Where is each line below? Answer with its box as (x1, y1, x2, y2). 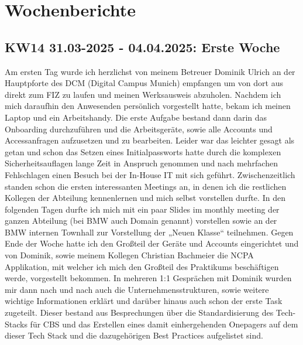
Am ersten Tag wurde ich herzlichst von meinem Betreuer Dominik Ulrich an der (5, 65, 295, 77)
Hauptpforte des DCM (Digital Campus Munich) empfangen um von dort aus (5, 77, 283, 89)
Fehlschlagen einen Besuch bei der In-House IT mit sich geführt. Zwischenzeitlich (5, 168, 295, 180)
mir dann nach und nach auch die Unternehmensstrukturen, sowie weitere (5, 283, 269, 295)
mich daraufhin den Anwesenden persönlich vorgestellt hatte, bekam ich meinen (5, 100, 291, 112)
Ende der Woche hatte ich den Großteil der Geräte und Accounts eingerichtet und (5, 237, 299, 250)
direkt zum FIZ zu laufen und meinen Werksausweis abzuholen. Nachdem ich (5, 88, 281, 100)
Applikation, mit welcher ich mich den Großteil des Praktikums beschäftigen (5, 260, 279, 272)
